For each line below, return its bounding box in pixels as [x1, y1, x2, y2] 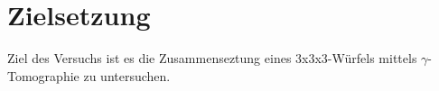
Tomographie [7, 66, 79, 85]
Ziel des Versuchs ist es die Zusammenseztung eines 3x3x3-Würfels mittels [7, 49, 417, 68]
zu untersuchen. [83, 66, 171, 85]
